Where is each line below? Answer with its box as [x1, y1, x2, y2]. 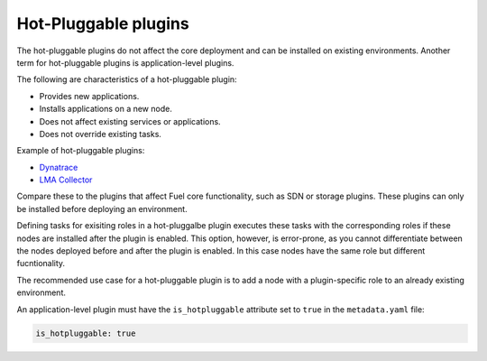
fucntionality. [16, 258, 66, 269]
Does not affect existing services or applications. [39, 116, 221, 126]
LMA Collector [39, 174, 93, 185]
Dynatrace [39, 162, 78, 172]
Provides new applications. [39, 90, 140, 101]
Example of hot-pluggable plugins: [16, 145, 145, 156]
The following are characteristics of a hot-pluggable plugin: [16, 74, 238, 85]
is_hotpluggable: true [35, 328, 136, 338]
